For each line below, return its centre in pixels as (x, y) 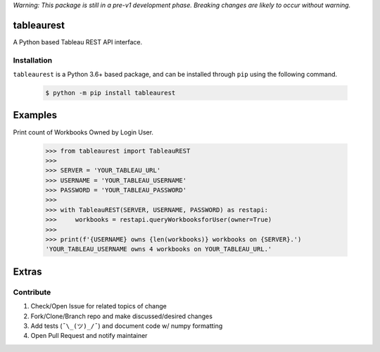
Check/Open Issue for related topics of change (99, 306)
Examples (35, 115)
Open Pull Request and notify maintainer (89, 336)
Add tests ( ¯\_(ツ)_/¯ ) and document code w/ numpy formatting (127, 326)
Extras (27, 271)
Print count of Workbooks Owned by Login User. (83, 132)
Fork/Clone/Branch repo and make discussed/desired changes (121, 316)
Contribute (32, 292)
